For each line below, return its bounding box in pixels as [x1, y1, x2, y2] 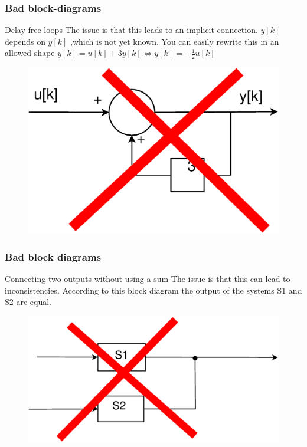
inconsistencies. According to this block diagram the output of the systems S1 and [5, 284, 302, 296]
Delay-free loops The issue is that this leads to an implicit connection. [5, 24, 258, 36]
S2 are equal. [5, 295, 51, 308]
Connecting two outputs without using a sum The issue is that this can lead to [5, 272, 290, 285]
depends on [5, 35, 45, 47]
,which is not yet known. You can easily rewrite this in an [70, 35, 279, 47]
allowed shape [5, 47, 55, 59]
